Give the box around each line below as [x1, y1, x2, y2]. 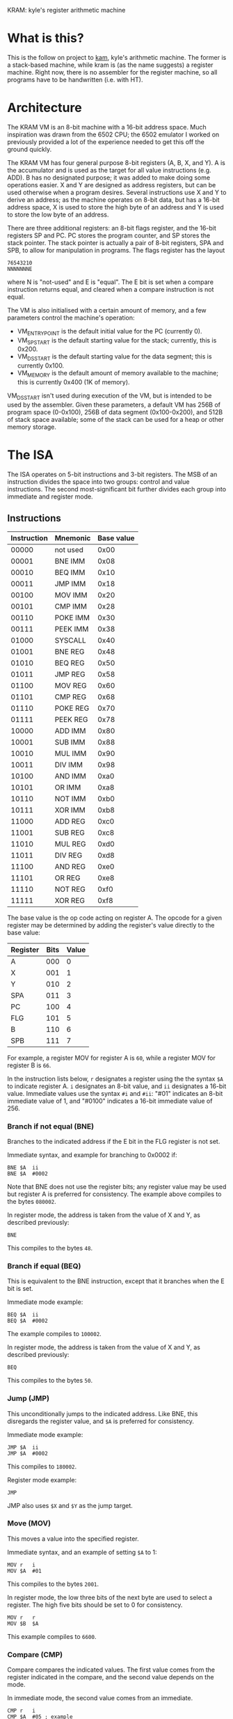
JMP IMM [54, 579, 86, 588]
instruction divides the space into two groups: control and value [7, 477, 190, 486]
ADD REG [54, 816, 86, 826]
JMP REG [54, 669, 86, 679]
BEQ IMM [54, 567, 86, 577]
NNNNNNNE [7, 265, 33, 272]
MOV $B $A [7, 1620, 39, 1627]
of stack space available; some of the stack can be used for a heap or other [7, 415, 225, 423]
